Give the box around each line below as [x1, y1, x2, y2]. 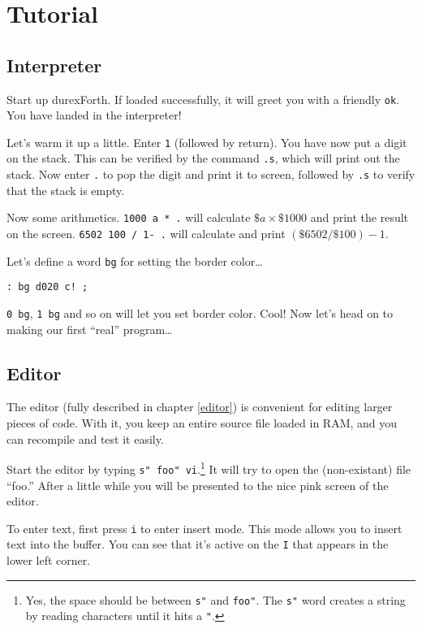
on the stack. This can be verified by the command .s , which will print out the [6, 150, 400, 167]
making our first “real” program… [6, 320, 173, 337]
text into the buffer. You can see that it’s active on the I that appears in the [6, 536, 389, 553]
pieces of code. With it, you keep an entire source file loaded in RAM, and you [6, 414, 398, 432]
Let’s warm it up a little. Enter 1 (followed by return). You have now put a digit [6, 133, 407, 150]
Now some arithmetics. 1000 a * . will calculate [6, 209, 251, 226]
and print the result [310, 209, 409, 226]
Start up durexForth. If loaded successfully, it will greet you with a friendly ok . [6, 90, 400, 107]
